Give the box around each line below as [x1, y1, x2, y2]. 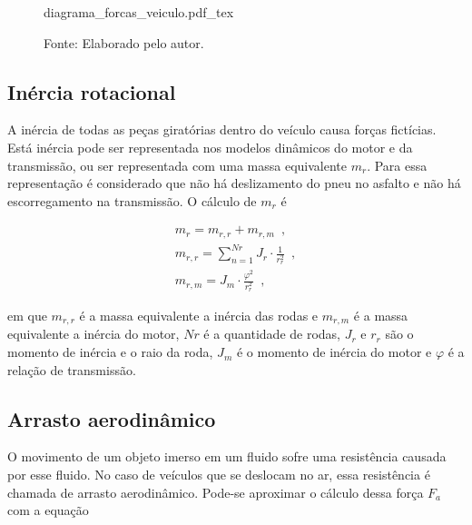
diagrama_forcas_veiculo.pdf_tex [44, 3, 234, 21]
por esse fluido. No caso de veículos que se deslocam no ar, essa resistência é [7, 465, 430, 484]
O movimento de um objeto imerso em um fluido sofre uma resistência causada [7, 447, 447, 466]
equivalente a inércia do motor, [7, 324, 180, 343]
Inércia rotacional [7, 77, 176, 105]
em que [7, 306, 47, 325]
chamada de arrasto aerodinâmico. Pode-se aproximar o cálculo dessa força [7, 482, 424, 501]
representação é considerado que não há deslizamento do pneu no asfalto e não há [7, 173, 461, 193]
